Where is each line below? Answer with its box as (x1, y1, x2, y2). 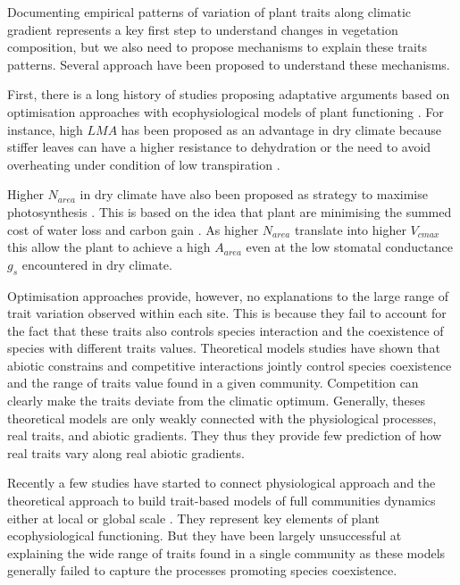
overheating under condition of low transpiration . (7, 155, 280, 173)
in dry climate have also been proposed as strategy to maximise (79, 185, 428, 204)
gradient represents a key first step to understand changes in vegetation (7, 20, 398, 38)
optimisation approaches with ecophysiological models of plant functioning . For (7, 102, 444, 121)
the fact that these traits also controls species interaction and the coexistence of (7, 321, 444, 339)
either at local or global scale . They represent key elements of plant (7, 508, 380, 527)
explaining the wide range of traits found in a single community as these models (7, 543, 446, 562)
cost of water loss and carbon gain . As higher (7, 220, 259, 238)
